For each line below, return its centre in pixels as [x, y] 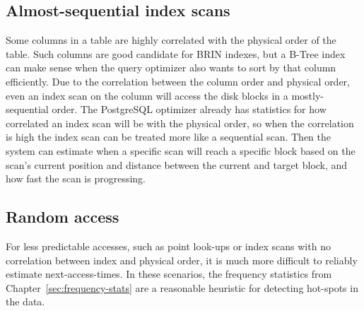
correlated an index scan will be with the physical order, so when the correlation [180, 123]
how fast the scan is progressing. [76, 178]
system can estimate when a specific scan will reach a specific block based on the [181, 150]
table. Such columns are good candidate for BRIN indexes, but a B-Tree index [176, 53]
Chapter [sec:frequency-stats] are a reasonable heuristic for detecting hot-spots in [182, 287]
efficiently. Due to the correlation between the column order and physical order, [178, 81]
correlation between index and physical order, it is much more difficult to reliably [182, 260]
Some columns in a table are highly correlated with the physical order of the [171, 40]
